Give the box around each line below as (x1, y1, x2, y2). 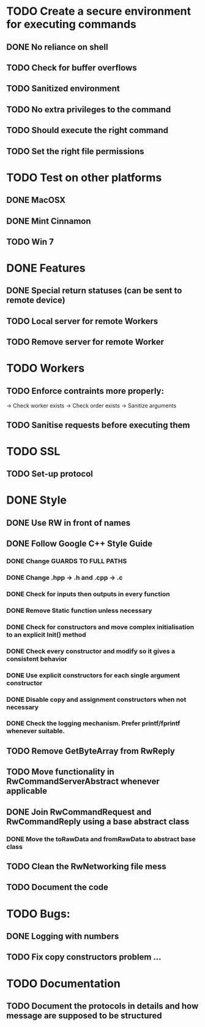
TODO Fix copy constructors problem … (6, 952, 162, 963)
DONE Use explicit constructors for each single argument (6, 671, 181, 679)
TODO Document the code (6, 882, 109, 893)
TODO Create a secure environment (6, 4, 192, 18)
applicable (6, 786, 48, 796)
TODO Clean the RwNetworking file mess (6, 861, 166, 872)
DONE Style (6, 493, 67, 507)
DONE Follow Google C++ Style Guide (6, 539, 153, 549)
